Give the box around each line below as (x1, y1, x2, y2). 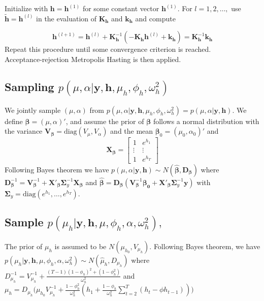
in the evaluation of (36, 13, 97, 23)
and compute (135, 13, 176, 23)
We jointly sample (5, 104, 61, 115)
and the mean (110, 126, 153, 136)
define (5, 115, 23, 126)
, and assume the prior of (65, 115, 144, 126)
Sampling (5, 78, 54, 94)
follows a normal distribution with (153, 115, 259, 126)
